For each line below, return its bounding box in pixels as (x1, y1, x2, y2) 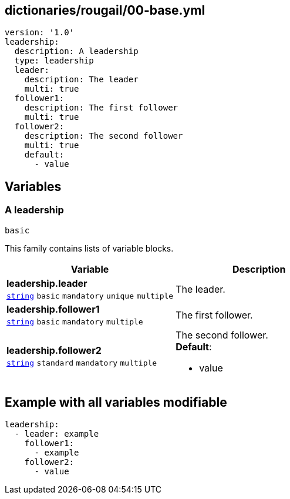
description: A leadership (14, 46, 139, 56)
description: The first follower (24, 103, 178, 113)
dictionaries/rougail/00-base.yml (5, 3, 205, 18)
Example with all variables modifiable (5, 395, 227, 410)
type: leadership (14, 56, 94, 66)
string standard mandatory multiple (6, 358, 157, 367)
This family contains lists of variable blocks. (5, 243, 174, 253)
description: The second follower (24, 131, 183, 141)
